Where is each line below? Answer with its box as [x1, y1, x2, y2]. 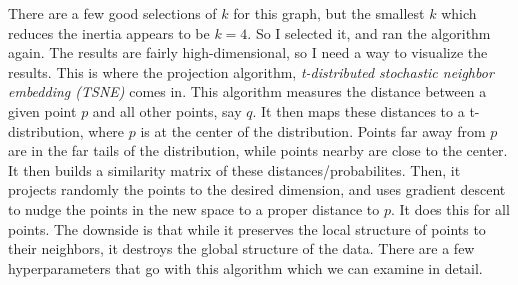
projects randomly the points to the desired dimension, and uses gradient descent [8, 179, 506, 200]
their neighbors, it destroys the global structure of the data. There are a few [8, 238, 475, 259]
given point [8, 100, 77, 121]
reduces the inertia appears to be [8, 22, 210, 43]
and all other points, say [92, 100, 242, 121]
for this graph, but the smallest [233, 3, 425, 23]
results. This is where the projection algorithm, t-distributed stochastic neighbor [8, 61, 494, 82]
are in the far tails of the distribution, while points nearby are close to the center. [8, 140, 508, 161]
